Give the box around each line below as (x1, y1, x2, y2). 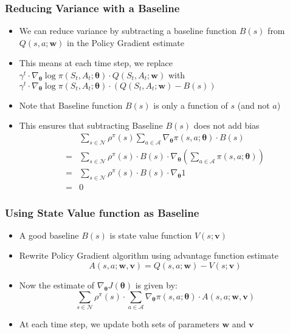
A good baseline (19, 228, 79, 241)
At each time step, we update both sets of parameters (19, 317, 219, 330)
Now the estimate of (19, 278, 95, 291)
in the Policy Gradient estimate (67, 36, 185, 49)
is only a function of (153, 98, 228, 111)
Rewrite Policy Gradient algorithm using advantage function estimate (19, 249, 279, 262)
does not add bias (193, 119, 260, 132)
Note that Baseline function (19, 98, 123, 111)
